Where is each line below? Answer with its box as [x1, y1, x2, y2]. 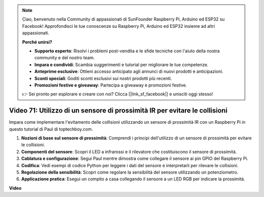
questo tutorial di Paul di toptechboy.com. [9, 126, 93, 132]
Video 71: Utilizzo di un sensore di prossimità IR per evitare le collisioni [9, 107, 227, 115]
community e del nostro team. [34, 55, 95, 61]
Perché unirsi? [22, 39, 52, 45]
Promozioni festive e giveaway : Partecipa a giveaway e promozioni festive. [34, 82, 187, 88]
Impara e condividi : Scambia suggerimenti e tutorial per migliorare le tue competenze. [34, 62, 209, 67]
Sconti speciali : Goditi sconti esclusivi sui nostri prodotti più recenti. [34, 75, 172, 81]
